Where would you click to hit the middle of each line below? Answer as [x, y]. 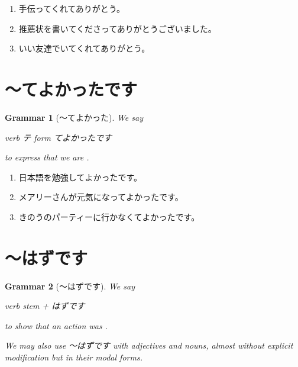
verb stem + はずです [45, 306]
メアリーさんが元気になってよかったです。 [101, 197]
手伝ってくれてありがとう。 [72, 8]
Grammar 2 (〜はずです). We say [70, 286]
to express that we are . [47, 157]
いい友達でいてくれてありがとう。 [84, 48]
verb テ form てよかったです [59, 137]
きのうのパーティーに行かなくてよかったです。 [109, 216]
